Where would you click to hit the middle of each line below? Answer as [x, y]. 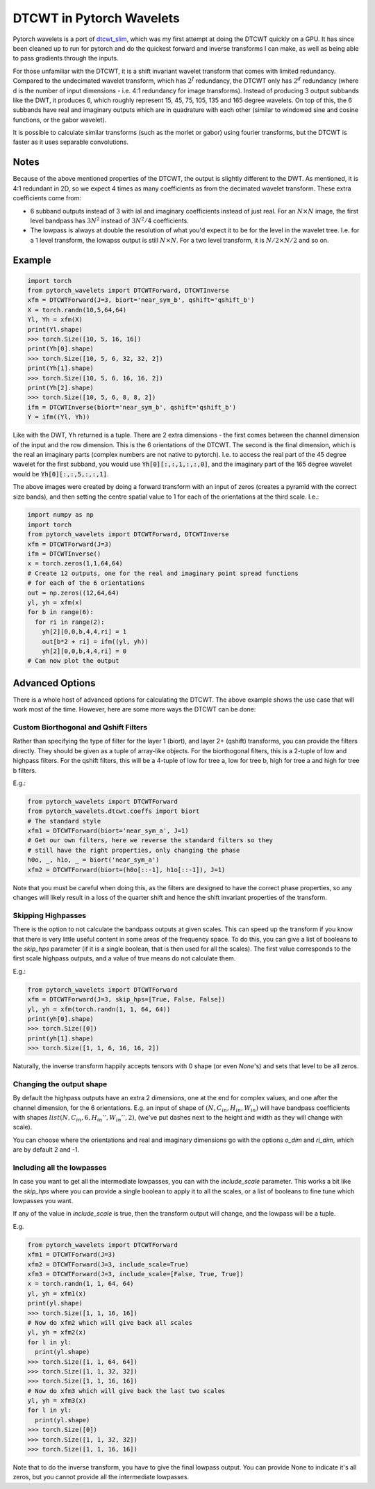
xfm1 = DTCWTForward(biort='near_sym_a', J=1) [108, 831]
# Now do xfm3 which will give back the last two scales [126, 1391]
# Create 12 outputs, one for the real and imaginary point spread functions [163, 573]
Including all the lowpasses [60, 1167]
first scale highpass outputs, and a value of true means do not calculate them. [124, 958]
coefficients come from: [47, 198]
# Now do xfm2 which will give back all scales [110, 1322]
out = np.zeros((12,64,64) [73, 593]
